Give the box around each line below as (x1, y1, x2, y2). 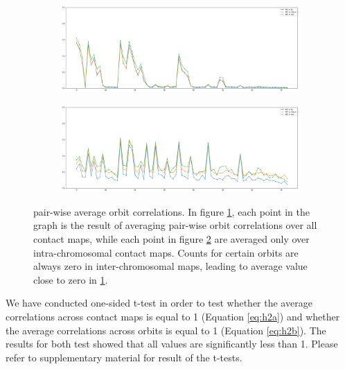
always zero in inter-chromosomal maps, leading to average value (33, 259, 308, 273)
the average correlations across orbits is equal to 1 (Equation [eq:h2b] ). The (6, 323, 326, 337)
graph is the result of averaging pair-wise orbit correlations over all (33, 218, 317, 232)
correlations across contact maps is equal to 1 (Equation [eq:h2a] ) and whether (6, 309, 340, 323)
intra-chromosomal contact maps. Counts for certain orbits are (33, 245, 299, 259)
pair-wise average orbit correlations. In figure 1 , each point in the (33, 204, 310, 218)
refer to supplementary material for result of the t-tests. (6, 350, 242, 364)
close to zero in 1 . (33, 272, 108, 286)
